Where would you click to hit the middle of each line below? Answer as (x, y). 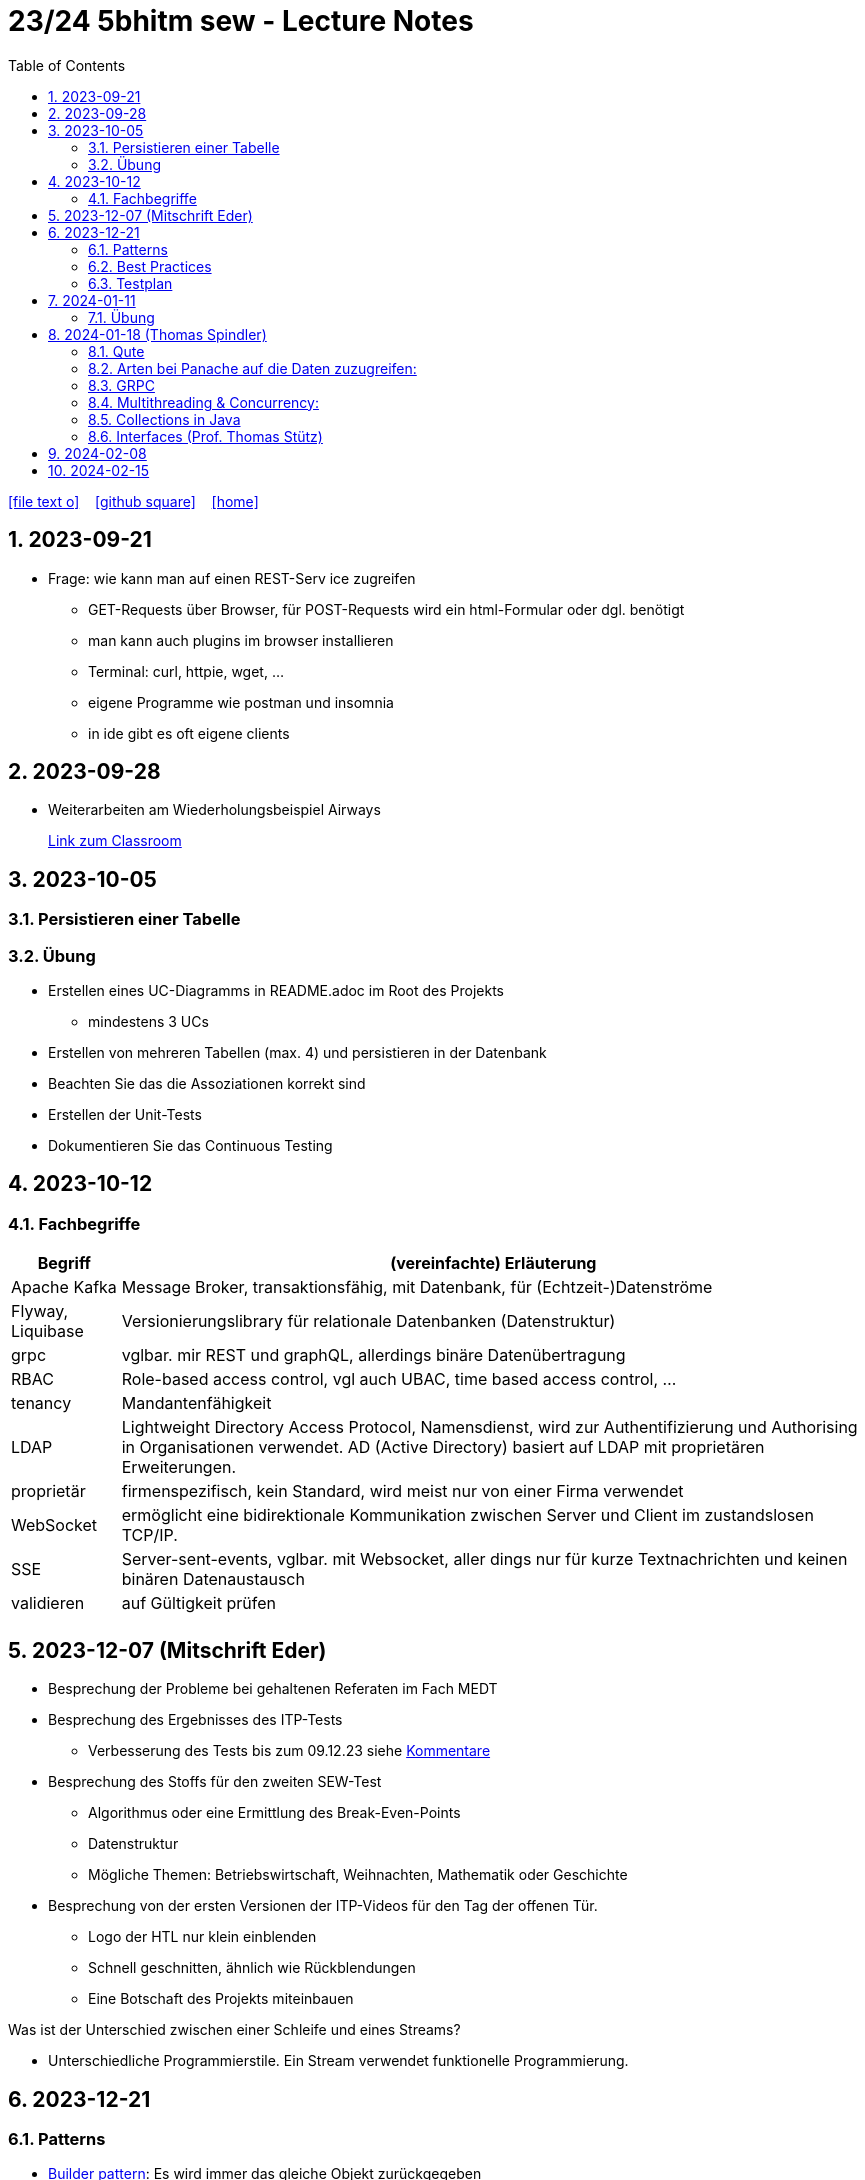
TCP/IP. (149, 1535)
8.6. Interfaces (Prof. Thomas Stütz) (205, 436)
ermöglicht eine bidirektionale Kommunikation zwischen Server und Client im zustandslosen (467, 1515)
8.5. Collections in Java (164, 419)
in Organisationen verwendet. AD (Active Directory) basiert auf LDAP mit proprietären (443, 1447)
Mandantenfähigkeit (196, 1403)
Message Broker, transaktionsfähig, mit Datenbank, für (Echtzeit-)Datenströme (417, 1287)
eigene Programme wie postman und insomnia (241, 702)
